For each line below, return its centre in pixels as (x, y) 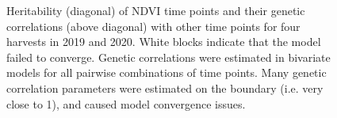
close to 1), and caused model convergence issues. (126, 103)
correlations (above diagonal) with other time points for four (153, 26)
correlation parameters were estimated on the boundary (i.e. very (165, 88)
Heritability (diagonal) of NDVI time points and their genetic (156, 10)
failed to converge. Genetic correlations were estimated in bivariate (168, 57)
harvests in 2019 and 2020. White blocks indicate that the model (164, 42)
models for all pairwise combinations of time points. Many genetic (167, 72)
